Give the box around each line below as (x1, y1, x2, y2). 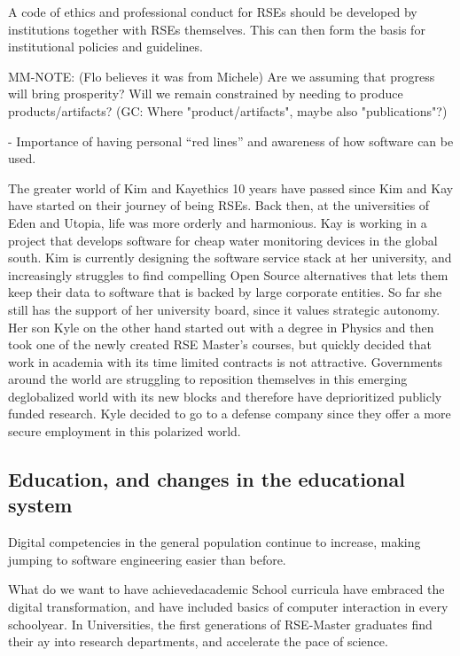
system (8, 491, 73, 519)
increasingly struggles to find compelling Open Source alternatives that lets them (8, 265, 448, 284)
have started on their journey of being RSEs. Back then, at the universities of (8, 196, 430, 215)
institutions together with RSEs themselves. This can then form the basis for (8, 20, 425, 38)
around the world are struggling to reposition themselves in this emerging (8, 370, 408, 388)
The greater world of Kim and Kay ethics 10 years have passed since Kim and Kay (8, 178, 454, 197)
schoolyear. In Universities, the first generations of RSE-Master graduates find (8, 614, 433, 633)
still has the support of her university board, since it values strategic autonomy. (8, 300, 441, 318)
